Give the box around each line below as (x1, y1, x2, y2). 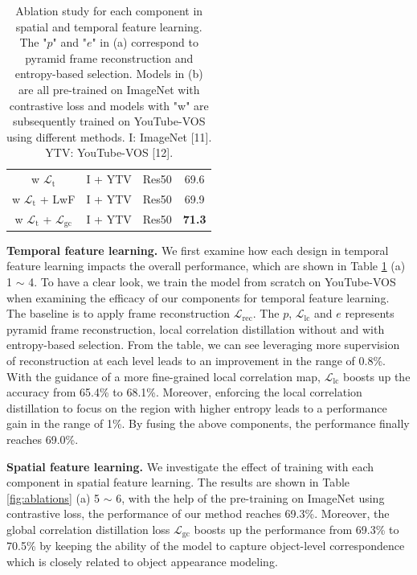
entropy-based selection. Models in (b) (14, 65, 203, 82)
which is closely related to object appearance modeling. (6, 552, 278, 569)
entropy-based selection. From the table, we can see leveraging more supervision (6, 336, 400, 353)
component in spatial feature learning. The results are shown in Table (6, 474, 350, 491)
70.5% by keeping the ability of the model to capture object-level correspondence (6, 537, 405, 554)
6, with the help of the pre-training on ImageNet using (116, 489, 385, 506)
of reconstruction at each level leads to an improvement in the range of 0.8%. (6, 351, 386, 368)
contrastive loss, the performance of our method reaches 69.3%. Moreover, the (6, 505, 390, 522)
